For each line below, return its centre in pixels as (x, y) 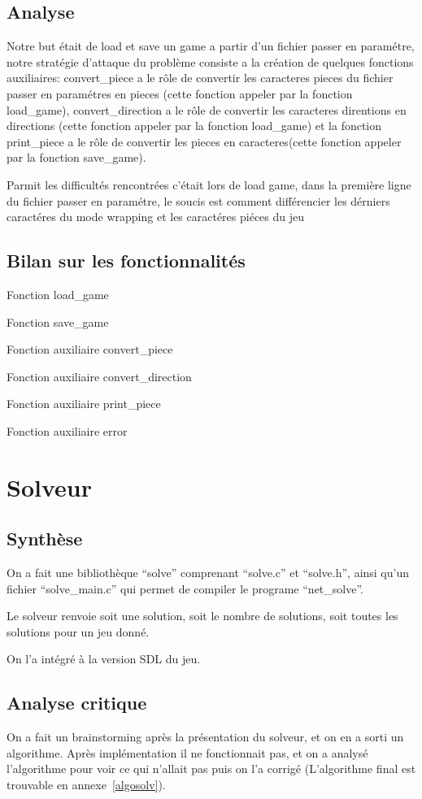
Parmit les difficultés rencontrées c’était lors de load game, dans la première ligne (209, 184)
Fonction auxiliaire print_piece (84, 404)
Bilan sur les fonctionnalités (126, 261)
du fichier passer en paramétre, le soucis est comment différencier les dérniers (198, 200)
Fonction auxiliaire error (67, 430)
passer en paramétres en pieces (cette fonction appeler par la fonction (180, 93)
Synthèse (45, 538)
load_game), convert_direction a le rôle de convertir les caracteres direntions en (207, 109)
